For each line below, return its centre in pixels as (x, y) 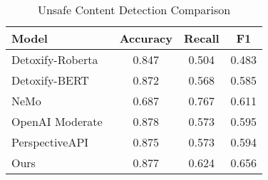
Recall (202, 38)
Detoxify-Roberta (55, 59)
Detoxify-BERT (50, 80)
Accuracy (146, 38)
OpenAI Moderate (57, 121)
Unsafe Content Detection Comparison (134, 10)
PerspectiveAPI (50, 142)
